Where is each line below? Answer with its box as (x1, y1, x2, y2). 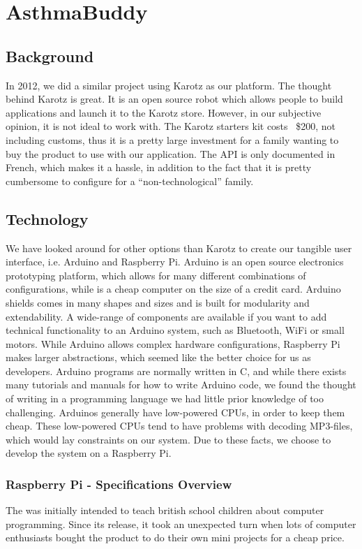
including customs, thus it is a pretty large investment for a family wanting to (6, 132, 339, 147)
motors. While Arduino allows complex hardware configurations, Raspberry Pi (6, 336, 340, 351)
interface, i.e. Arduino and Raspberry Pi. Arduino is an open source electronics (6, 254, 344, 269)
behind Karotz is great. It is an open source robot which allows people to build (6, 91, 343, 106)
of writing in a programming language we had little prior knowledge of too (6, 391, 324, 406)
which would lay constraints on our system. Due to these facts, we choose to (6, 432, 331, 446)
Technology (6, 207, 89, 229)
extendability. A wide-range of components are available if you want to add (6, 309, 327, 323)
